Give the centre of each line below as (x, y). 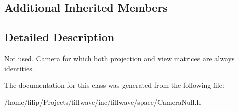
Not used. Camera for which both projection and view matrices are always (119, 58)
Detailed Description (59, 37)
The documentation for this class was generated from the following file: (114, 85)
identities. (19, 68)
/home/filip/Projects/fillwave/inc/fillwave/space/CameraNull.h (103, 102)
